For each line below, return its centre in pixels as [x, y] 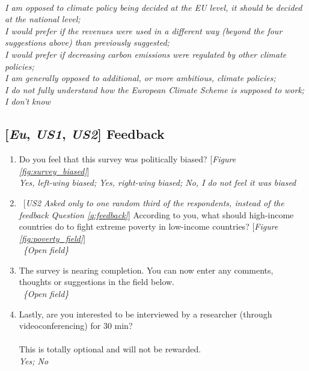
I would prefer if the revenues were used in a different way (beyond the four [144, 30]
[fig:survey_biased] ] [54, 170]
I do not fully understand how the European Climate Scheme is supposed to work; [155, 89]
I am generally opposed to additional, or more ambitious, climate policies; [140, 78]
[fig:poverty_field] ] [52, 238]
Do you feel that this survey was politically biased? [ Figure [127, 159]
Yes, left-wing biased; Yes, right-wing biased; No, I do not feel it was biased [158, 182]
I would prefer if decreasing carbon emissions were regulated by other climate [146, 54]
